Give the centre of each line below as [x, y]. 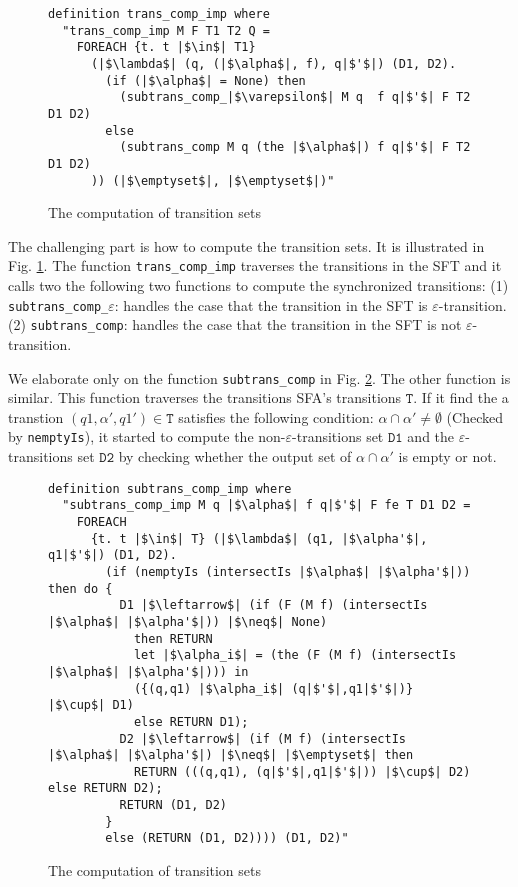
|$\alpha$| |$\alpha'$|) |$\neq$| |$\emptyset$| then [231, 755]
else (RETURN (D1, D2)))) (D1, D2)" [227, 838]
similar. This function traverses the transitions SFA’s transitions [205, 397]
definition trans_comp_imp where [159, 14]
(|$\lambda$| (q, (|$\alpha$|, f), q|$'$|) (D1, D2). [273, 63]
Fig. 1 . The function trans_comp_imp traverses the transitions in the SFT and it [255, 265]
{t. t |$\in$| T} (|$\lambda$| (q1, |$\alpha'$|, [259, 538]
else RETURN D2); [105, 788]
